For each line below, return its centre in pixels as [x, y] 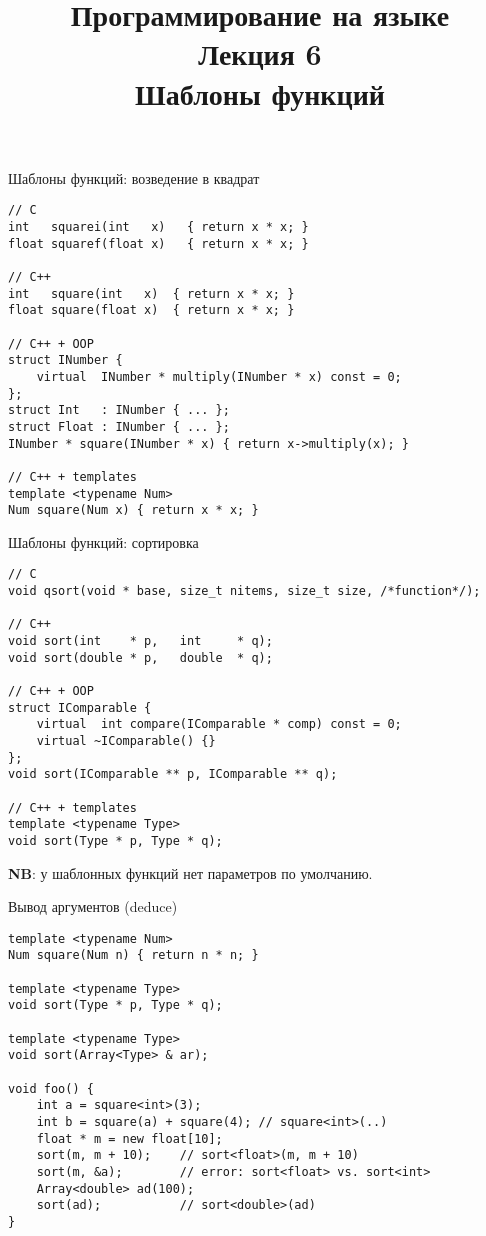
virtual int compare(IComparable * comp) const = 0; [219, 724]
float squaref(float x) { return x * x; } [158, 243]
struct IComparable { [80, 707]
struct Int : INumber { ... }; [119, 410]
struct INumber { [65, 360]
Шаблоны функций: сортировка [103, 541]
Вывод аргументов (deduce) [93, 906]
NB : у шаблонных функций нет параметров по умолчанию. [190, 872]
